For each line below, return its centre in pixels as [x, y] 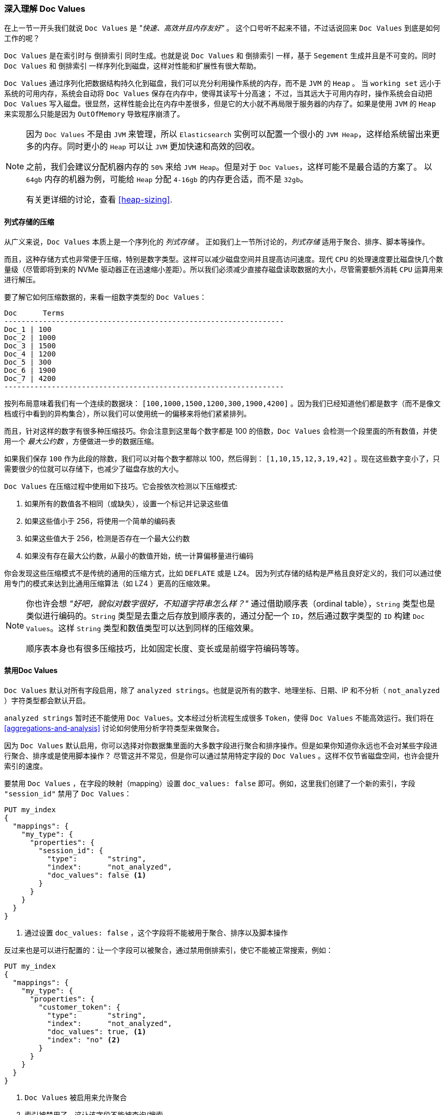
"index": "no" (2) [84, 1040]
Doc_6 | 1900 [30, 370]
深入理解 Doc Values [45, 9]
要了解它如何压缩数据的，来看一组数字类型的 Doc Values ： [105, 297]
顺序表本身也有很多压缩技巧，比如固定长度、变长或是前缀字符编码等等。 [165, 648]
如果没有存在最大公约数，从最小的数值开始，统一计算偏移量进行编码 [139, 555]
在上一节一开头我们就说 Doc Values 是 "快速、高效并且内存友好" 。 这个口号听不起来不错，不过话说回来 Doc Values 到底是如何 [222, 28]
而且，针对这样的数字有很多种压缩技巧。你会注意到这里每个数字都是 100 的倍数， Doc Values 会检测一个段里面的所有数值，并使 [221, 431]
